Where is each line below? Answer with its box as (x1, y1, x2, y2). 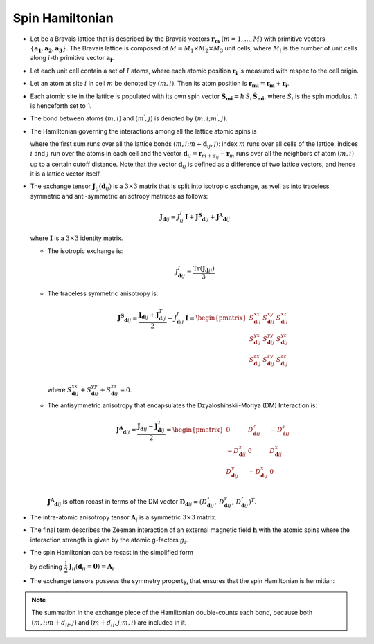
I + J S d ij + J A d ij (184, 212, 231, 223)
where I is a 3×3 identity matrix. (30, 234, 123, 242)
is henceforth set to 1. (30, 101, 92, 110)
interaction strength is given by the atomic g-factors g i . (30, 535, 188, 546)
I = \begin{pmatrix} (185, 314, 247, 322)
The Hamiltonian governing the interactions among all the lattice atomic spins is (30, 127, 258, 135)
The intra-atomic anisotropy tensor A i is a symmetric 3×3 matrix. (30, 513, 217, 523)
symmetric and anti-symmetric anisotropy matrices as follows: (30, 192, 208, 200)
